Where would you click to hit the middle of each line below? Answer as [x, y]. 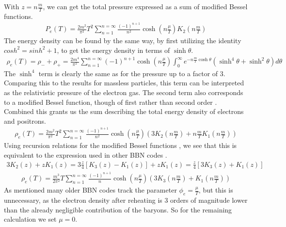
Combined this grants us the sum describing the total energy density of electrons [124, 111]
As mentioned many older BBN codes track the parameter [90, 190]
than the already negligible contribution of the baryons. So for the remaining [118, 209]
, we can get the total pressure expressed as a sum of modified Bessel [145, 6]
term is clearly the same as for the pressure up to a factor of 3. [132, 73]
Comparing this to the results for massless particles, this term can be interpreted [124, 83]
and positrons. [25, 121]
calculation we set [30, 219]
